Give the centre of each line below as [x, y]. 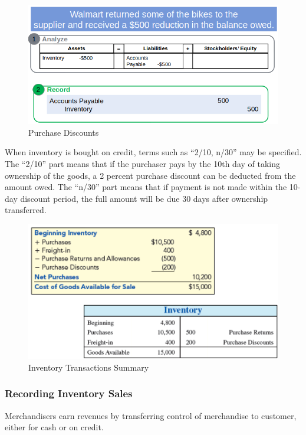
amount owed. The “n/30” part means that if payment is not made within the [146, 187]
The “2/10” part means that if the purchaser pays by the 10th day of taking [143, 163]
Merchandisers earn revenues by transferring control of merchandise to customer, [151, 415]
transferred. [26, 210]
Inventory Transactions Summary [89, 367]
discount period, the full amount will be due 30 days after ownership [144, 198]
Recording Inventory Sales [69, 393]
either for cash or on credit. [54, 427]
